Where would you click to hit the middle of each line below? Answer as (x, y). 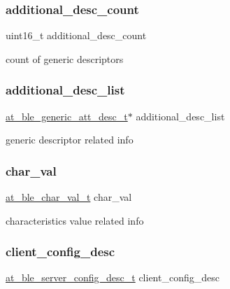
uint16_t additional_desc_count (76, 35)
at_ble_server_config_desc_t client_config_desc (113, 277)
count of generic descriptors (65, 58)
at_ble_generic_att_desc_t (67, 116)
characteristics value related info (75, 220)
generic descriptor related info (70, 140)
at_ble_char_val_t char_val (69, 197)
